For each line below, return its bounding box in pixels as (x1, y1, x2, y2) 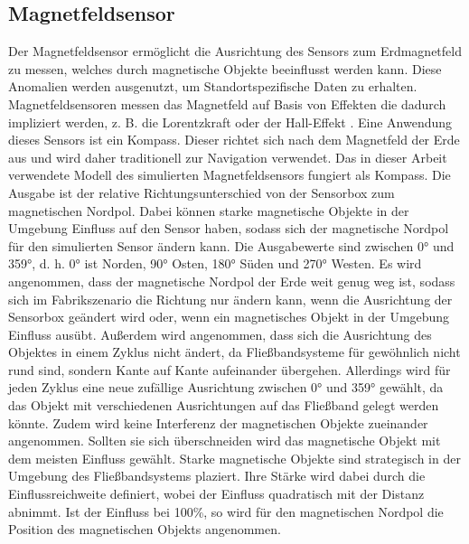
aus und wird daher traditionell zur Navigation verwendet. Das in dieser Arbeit (8, 147, 447, 166)
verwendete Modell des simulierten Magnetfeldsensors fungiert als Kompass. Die (8, 165, 451, 184)
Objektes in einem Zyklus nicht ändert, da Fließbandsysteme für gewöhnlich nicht (8, 342, 461, 361)
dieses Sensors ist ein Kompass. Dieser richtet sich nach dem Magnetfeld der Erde (8, 130, 460, 149)
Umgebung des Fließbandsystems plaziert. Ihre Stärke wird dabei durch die (8, 466, 426, 485)
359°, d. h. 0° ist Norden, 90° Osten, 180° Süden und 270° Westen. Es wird (8, 254, 422, 273)
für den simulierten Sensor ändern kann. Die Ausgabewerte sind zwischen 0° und (8, 236, 455, 255)
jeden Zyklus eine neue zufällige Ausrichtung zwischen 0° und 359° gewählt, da (8, 378, 444, 397)
